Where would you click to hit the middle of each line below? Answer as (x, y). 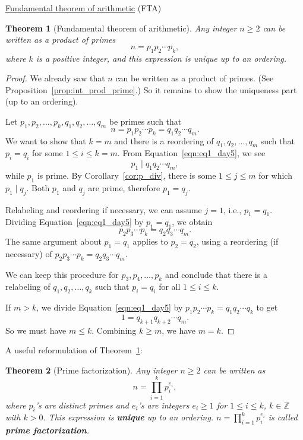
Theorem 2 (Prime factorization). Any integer (91, 370)
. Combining (114, 330)
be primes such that (145, 121)
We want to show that (46, 140)
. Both (38, 187)
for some (47, 153)
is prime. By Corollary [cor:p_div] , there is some (127, 175)
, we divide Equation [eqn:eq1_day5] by (110, 307)
